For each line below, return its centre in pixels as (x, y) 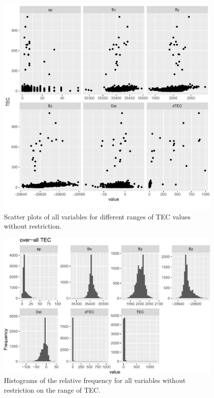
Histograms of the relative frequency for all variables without (95, 380)
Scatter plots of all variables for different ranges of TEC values (97, 216)
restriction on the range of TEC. (52, 390)
